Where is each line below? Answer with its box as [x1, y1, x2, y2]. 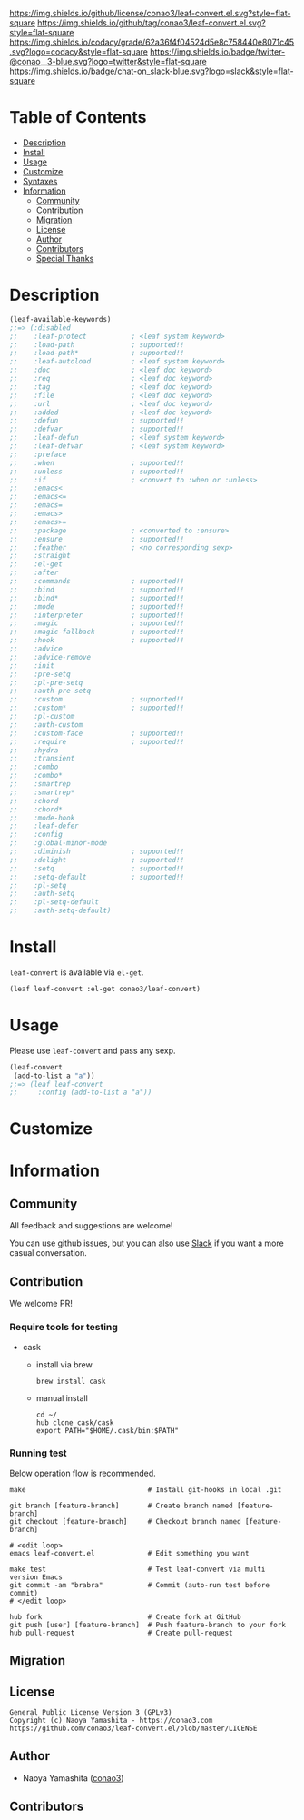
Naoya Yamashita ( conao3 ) [22, 1772, 124, 1784]
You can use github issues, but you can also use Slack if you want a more [9, 1238, 284, 1248]
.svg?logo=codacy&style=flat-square [9, 46, 148, 57]
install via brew [35, 1358, 93, 1370]
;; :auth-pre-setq [9, 686, 92, 696]
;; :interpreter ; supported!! [9, 611, 184, 620]
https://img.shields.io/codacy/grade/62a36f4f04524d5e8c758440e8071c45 [9, 36, 295, 47]
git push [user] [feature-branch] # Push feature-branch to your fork [9, 1620, 286, 1629]
